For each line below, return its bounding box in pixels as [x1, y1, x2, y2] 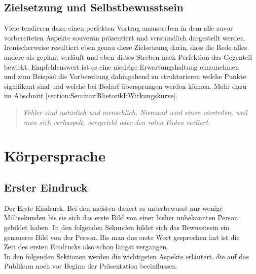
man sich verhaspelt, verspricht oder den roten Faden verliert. [23, 117, 210, 127]
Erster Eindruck [4, 179, 88, 195]
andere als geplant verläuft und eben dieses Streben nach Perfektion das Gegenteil [4, 51, 252, 62]
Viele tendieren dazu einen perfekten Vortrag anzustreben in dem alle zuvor [4, 23, 233, 33]
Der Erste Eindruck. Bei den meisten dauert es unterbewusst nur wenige [4, 202, 223, 213]
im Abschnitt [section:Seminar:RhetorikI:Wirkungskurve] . [4, 90, 178, 101]
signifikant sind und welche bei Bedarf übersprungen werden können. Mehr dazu [4, 80, 247, 91]
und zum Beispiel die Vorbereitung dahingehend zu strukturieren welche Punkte [4, 71, 246, 81]
